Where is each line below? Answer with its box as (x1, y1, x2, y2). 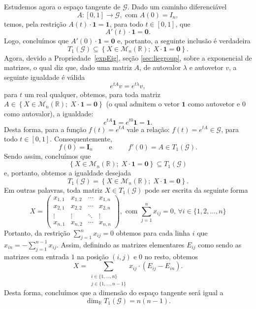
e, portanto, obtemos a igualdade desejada (4, 168, 131, 178)
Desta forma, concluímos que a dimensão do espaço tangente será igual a (4, 287, 224, 297)
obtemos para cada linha (116, 228, 190, 238)
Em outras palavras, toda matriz (4, 184, 102, 195)
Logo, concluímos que (4, 35, 69, 46)
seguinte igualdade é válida (4, 71, 85, 82)
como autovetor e (188, 99, 240, 109)
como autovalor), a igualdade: (4, 108, 94, 118)
